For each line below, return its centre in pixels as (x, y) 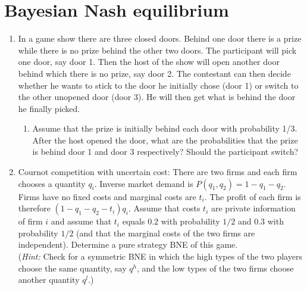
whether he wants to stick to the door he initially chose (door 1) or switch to (158, 85)
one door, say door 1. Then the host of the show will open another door (149, 62)
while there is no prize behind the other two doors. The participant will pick (157, 50)
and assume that (81, 221)
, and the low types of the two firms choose (215, 268)
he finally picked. (49, 108)
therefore (34, 208)
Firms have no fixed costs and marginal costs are (107, 196)
